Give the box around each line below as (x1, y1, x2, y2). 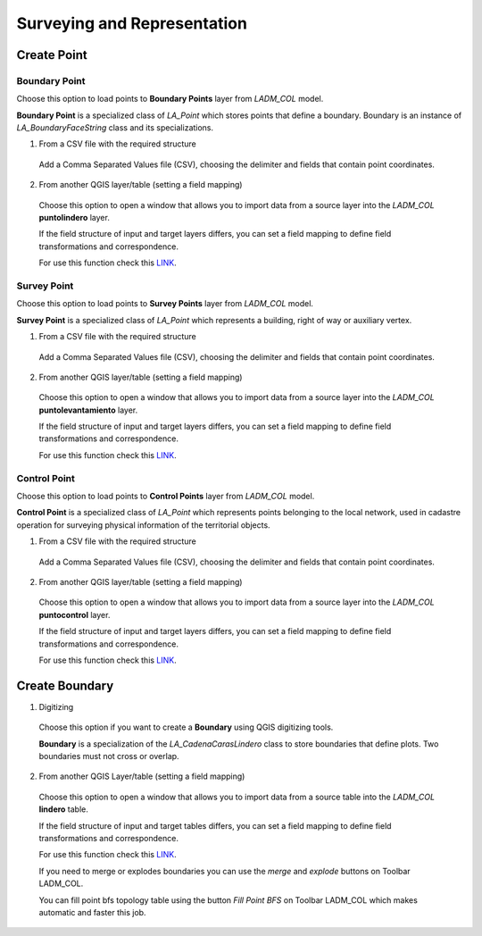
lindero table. (38, 804, 89, 815)
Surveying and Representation (16, 13, 247, 33)
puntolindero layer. (38, 213, 111, 223)
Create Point (16, 47, 88, 63)
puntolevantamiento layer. (38, 405, 138, 415)
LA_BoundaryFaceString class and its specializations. (16, 122, 214, 133)
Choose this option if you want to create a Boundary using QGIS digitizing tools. (38, 722, 334, 732)
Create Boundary (16, 678, 114, 693)
